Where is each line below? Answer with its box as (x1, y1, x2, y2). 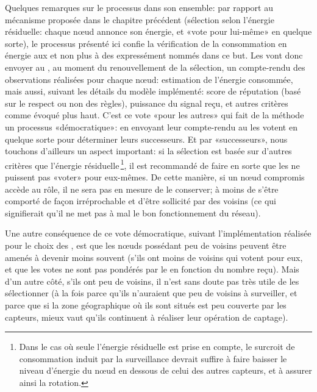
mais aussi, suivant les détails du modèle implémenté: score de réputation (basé (5, 85, 301, 98)
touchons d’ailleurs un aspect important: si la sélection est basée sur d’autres (5, 144, 292, 157)
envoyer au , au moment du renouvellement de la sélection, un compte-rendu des (5, 60, 305, 73)
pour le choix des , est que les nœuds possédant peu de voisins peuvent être (5, 238, 287, 251)
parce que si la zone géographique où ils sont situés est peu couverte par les (5, 298, 287, 311)
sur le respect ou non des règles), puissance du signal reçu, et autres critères (5, 96, 288, 109)
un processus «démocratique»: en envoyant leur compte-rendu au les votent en (5, 120, 297, 133)
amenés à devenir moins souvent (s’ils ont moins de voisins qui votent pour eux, (5, 251, 303, 263)
